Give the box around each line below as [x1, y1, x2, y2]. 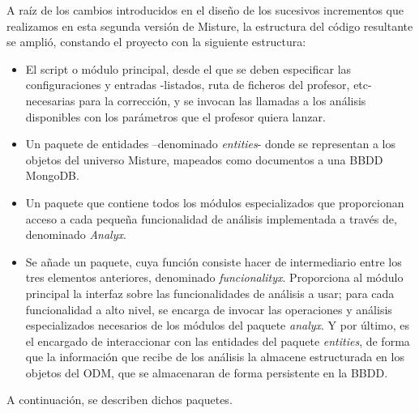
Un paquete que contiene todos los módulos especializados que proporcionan [25, 194, 404, 211]
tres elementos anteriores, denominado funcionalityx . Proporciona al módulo [25, 269, 404, 286]
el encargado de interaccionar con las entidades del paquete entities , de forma [25, 332, 410, 349]
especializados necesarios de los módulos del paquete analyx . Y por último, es [25, 317, 410, 334]
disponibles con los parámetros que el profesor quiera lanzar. [25, 108, 326, 125]
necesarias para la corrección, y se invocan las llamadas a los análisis [25, 92, 366, 109]
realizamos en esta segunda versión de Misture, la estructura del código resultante [6, 17, 413, 34]
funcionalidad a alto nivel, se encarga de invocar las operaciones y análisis [25, 300, 392, 317]
